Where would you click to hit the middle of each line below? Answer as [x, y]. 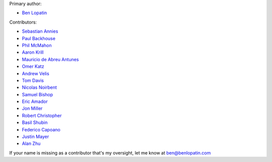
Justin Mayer [36, 137]
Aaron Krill [33, 52]
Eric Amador [35, 102]
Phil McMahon [37, 45]
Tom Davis [33, 80]
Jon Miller [32, 108]
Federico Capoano [41, 129]
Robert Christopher [42, 115]
